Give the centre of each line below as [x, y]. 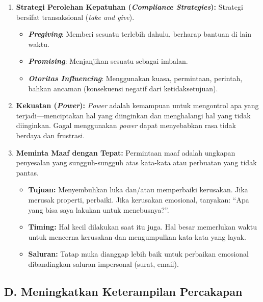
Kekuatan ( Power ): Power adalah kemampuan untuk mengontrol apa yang [137, 105]
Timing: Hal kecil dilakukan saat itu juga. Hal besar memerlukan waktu [143, 227]
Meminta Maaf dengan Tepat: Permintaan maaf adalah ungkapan [126, 152]
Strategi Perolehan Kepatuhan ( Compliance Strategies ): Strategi [129, 7]
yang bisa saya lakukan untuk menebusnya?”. [99, 209]
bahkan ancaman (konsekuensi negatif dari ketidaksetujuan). [123, 88]
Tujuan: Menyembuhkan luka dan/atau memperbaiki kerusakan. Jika [138, 190]
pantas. [27, 172]
